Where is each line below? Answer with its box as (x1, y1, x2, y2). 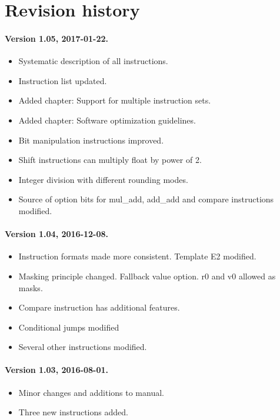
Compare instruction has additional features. (18, 301, 180, 314)
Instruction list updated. (18, 74, 107, 86)
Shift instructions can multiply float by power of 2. (18, 154, 202, 166)
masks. (18, 281, 43, 294)
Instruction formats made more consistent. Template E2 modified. (18, 250, 256, 262)
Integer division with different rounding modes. (18, 173, 188, 185)
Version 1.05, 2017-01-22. (5, 32, 109, 44)
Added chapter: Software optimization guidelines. (18, 114, 196, 126)
